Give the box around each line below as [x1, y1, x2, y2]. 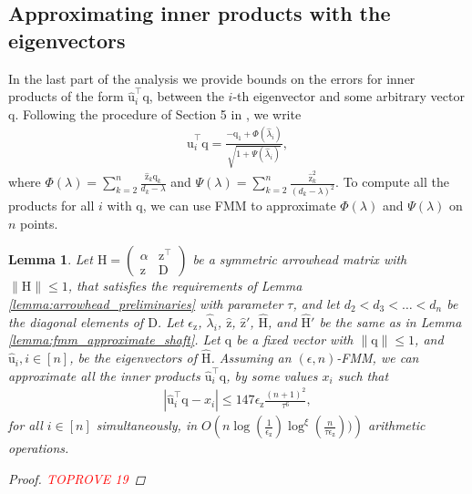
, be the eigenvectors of [69, 348, 197, 367]
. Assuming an [210, 348, 292, 367]
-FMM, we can [336, 348, 419, 367]
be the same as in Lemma [319, 312, 462, 331]
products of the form [8, 87, 124, 106]
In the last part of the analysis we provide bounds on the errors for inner [8, 68, 416, 87]
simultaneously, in [96, 416, 198, 435]
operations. [8, 438, 69, 458]
